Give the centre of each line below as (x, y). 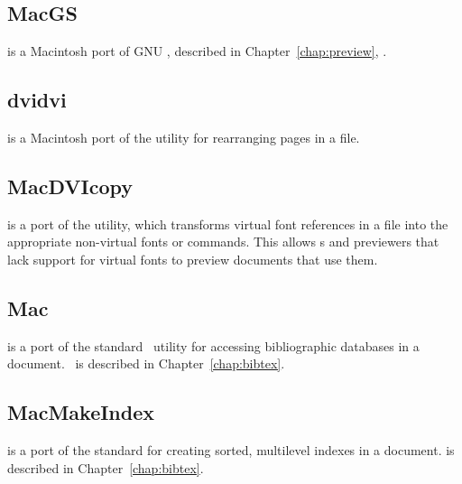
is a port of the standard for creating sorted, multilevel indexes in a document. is (231, 450)
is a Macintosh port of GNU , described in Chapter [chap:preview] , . (197, 51)
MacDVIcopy (70, 186)
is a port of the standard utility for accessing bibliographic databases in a (213, 345)
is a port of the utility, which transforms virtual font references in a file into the (228, 223)
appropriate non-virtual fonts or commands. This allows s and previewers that (223, 242)
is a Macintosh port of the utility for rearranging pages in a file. (184, 137)
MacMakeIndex (81, 412)
